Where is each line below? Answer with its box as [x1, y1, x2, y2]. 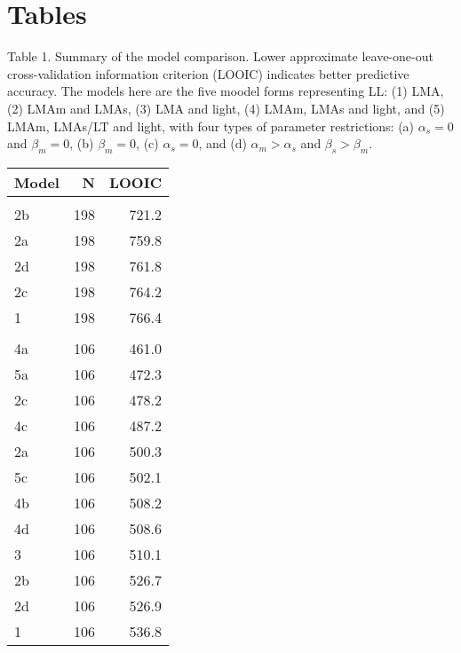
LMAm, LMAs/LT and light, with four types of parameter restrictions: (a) [7, 116, 415, 135]
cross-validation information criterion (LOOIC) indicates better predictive [7, 64, 409, 83]
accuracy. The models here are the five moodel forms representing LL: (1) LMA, [7, 82, 444, 100]
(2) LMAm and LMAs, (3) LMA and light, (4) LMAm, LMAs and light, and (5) [7, 98, 445, 117]
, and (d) [198, 134, 247, 153]
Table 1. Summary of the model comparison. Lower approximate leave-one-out [7, 47, 433, 66]
